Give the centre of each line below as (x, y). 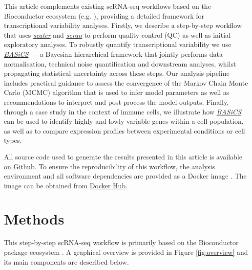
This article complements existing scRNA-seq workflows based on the (107, 6)
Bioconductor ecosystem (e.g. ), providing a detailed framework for (104, 15)
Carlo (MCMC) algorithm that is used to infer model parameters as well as (117, 92)
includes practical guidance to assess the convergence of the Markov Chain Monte (126, 82)
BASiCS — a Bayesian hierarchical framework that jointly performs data (113, 54)
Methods (34, 219)
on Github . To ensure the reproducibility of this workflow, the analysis (110, 166)
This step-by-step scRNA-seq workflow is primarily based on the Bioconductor (121, 242)
